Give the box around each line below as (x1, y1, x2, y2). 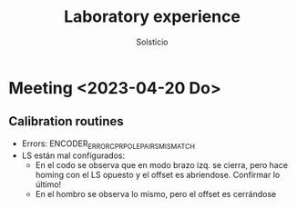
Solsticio (136, 36, 169, 47)
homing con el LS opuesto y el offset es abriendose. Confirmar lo (35, 169, 281, 180)
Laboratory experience (64, 6, 241, 27)
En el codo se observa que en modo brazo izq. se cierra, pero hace (35, 159, 289, 170)
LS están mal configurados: (21, 150, 125, 161)
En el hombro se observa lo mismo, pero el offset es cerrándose (35, 188, 277, 199)
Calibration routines (8, 114, 124, 129)
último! (35, 179, 62, 190)
